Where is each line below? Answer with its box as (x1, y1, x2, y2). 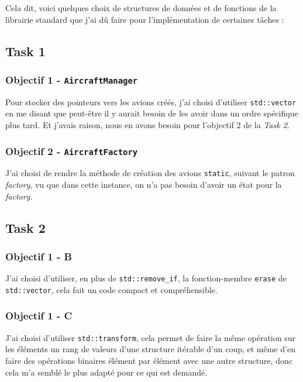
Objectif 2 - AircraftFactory (5, 143, 138, 158)
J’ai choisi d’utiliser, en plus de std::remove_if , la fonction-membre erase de (5, 272, 287, 284)
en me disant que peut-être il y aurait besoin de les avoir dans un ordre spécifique (5, 107, 298, 119)
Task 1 (5, 42, 46, 60)
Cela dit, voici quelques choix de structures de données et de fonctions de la (5, 2, 277, 13)
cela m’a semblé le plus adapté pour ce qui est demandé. (5, 366, 208, 378)
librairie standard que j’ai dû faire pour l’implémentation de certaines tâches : (5, 13, 284, 25)
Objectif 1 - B (5, 249, 72, 263)
